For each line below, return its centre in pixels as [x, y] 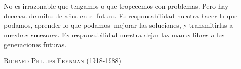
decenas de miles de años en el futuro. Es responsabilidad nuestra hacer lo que [121, 15]
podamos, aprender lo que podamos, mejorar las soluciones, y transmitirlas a [119, 25]
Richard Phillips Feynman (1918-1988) [63, 60]
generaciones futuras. [35, 44]
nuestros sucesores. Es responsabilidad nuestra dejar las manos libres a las [114, 34]
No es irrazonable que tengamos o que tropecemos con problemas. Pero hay [116, 6]
